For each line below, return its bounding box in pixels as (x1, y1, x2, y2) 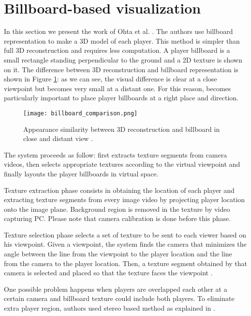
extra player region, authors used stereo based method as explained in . (4, 303, 215, 313)
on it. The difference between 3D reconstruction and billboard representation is (4, 64, 238, 74)
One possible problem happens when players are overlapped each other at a (4, 284, 227, 294)
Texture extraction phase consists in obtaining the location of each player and (4, 185, 235, 195)
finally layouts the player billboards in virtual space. (4, 168, 159, 178)
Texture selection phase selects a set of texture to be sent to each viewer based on (4, 229, 247, 239)
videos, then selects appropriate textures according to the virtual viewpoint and (4, 159, 240, 169)
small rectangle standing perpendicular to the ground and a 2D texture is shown (4, 54, 242, 64)
